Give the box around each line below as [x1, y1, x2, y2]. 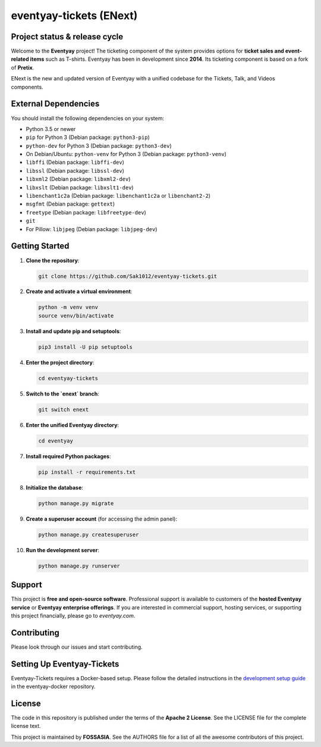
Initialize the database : [26, 484, 83, 491]
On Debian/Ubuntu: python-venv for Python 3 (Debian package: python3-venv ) [26, 151, 227, 158]
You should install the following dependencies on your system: [11, 114, 165, 122]
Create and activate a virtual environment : [26, 288, 133, 295]
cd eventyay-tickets [38, 375, 98, 381]
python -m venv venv [38, 304, 98, 311]
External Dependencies [11, 99, 100, 109]
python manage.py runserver [38, 562, 120, 569]
